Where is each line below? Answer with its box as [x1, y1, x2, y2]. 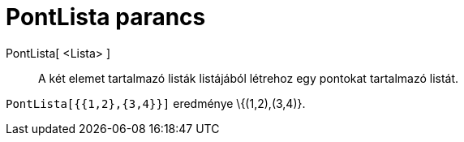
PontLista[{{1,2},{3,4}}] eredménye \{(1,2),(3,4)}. [6, 96, 306, 110]
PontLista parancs [6, 3, 206, 31]
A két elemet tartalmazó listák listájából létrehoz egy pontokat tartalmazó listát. [38, 71, 459, 85]
